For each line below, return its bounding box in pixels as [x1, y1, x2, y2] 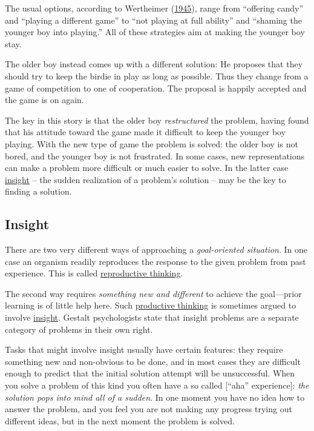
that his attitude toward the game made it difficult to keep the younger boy [5, 125, 286, 138]
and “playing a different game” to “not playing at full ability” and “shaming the [5, 13, 302, 26]
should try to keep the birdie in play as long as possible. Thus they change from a [5, 69, 309, 82]
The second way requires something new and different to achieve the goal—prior [5, 287, 302, 299]
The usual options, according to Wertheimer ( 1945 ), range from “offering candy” [5, 2, 304, 14]
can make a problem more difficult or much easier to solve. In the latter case [5, 161, 289, 174]
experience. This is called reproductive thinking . [5, 267, 183, 279]
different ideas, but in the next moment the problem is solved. [5, 414, 235, 427]
